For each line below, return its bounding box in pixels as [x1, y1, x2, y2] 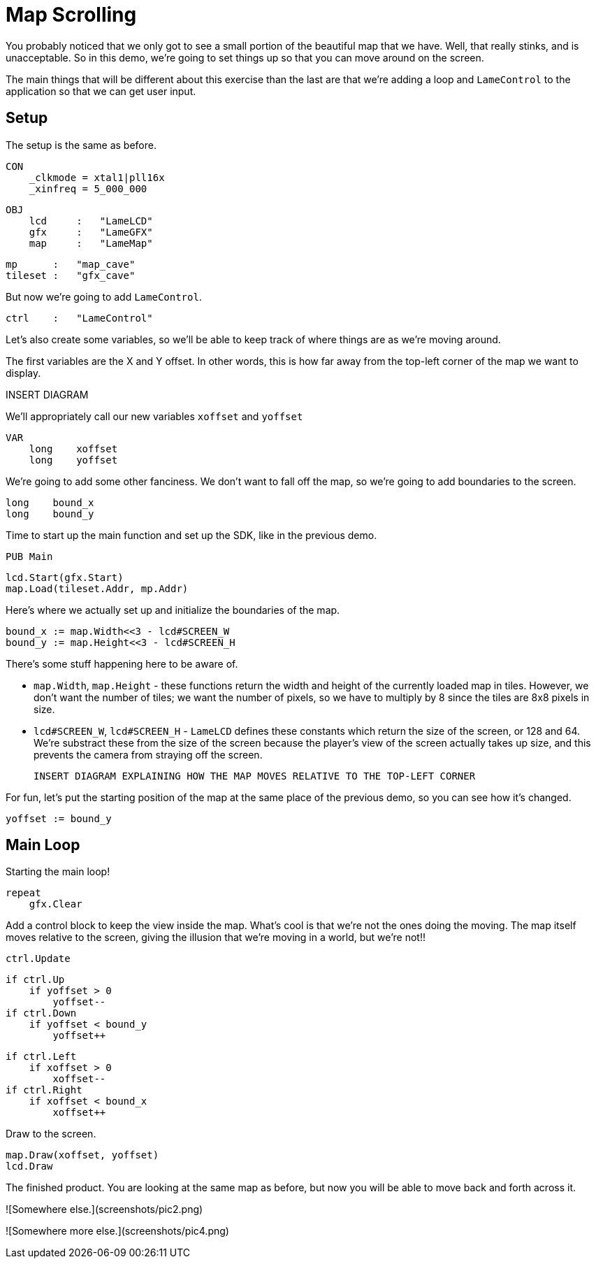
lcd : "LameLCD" [29, 215, 153, 227]
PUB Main [6, 550, 53, 562]
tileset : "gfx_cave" [6, 269, 136, 281]
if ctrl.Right [6, 1084, 82, 1096]
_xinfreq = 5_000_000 [29, 182, 147, 194]
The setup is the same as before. [6, 138, 157, 151]
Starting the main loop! [6, 866, 110, 878]
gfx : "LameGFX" [29, 226, 153, 238]
